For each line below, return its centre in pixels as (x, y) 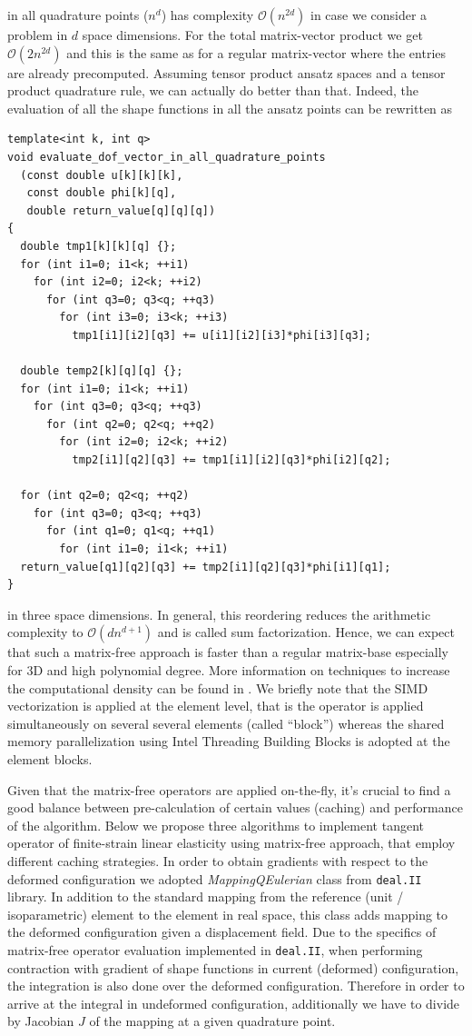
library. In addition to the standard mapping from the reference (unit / (206, 897)
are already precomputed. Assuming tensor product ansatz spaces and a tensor (226, 72)
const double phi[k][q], (102, 193)
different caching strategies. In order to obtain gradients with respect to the (218, 860)
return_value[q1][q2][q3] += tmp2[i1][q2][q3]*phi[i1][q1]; (206, 567)
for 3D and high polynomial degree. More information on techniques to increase (229, 670)
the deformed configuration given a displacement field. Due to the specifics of (222, 932)
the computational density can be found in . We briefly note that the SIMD (218, 687)
